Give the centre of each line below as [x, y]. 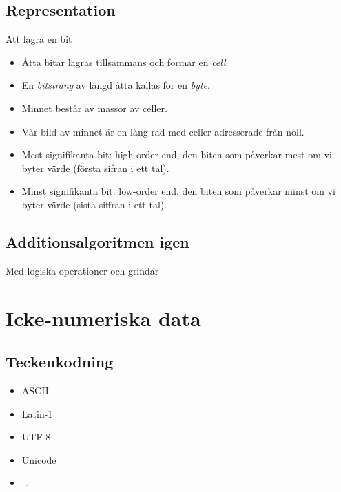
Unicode [39, 459]
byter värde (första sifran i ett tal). [95, 168]
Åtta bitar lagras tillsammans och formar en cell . [125, 62]
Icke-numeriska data [103, 318]
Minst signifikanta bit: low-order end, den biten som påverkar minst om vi [178, 191]
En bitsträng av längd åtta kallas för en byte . [116, 85]
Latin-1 [37, 413]
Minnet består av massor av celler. [94, 108]
